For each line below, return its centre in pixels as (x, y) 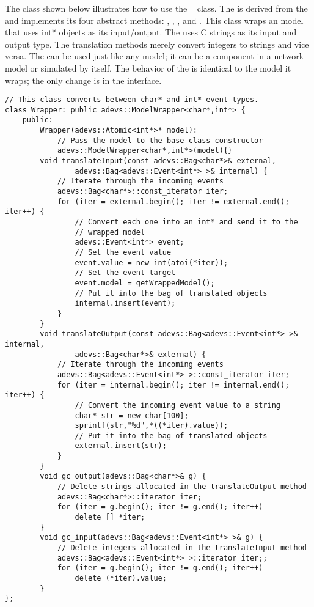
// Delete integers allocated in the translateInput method (182, 548)
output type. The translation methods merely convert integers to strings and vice (157, 44)
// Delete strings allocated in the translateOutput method (182, 487)
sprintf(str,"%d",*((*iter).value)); (152, 426)
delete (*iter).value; (121, 578)
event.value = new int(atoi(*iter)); (152, 263)
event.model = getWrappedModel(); (145, 283)
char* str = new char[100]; (132, 415)
